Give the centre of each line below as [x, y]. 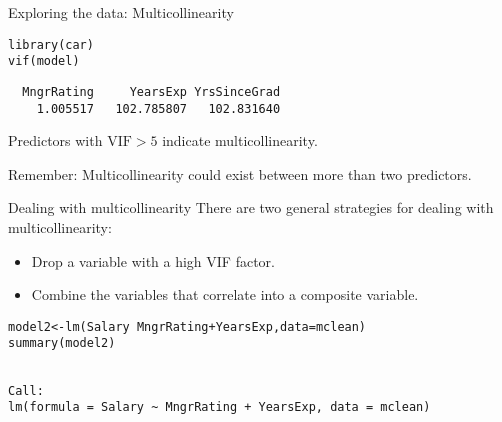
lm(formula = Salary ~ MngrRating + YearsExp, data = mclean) [219, 407]
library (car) [51, 44]
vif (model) [44, 61]
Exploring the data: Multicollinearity [121, 12]
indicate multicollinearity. [240, 140]
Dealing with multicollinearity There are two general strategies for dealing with [251, 207]
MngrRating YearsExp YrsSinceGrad [151, 91]
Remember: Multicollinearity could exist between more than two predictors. [240, 173]
